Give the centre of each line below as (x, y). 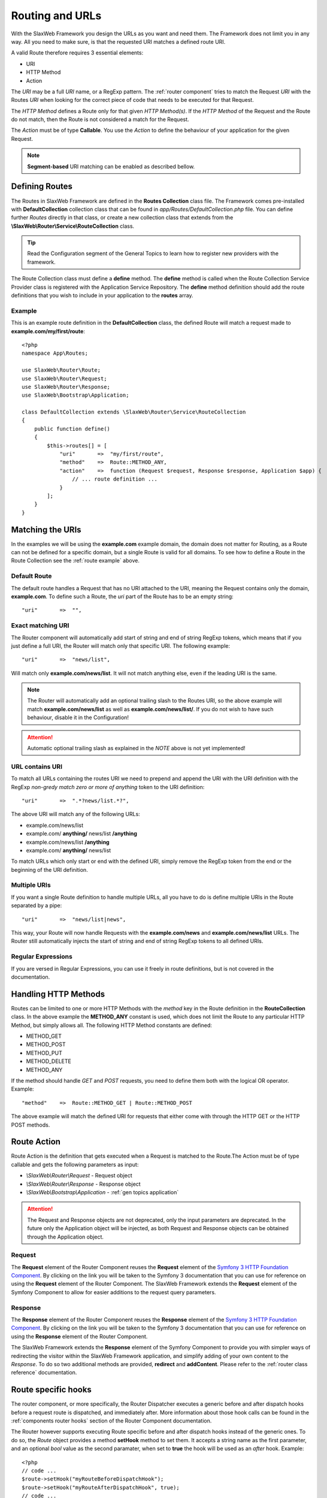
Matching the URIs (46, 529)
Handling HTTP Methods (58, 994)
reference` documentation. (44, 1373)
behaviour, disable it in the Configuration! (78, 718)
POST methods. (31, 1125)
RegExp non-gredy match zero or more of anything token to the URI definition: (108, 787)
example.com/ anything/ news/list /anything (82, 833)
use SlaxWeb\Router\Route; (61, 370)
